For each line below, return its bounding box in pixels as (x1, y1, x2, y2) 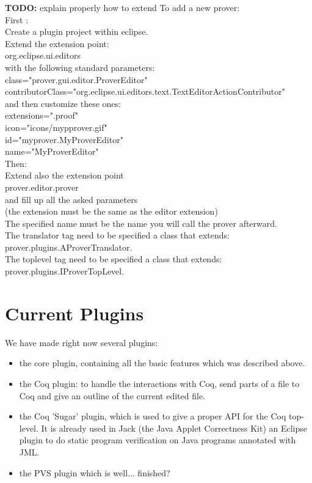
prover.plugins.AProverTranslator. (5, 240, 132, 253)
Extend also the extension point (5, 169, 124, 182)
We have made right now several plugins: (5, 336, 158, 348)
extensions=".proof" (5, 109, 78, 122)
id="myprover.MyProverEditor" (5, 133, 123, 146)
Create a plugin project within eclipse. (5, 25, 148, 38)
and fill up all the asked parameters (5, 193, 138, 205)
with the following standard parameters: (5, 61, 155, 73)
